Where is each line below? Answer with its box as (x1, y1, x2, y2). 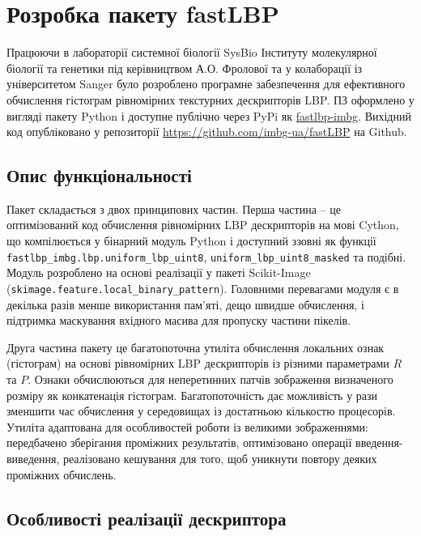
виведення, (6, 449, 60, 466)
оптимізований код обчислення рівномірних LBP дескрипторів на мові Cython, (6, 216, 399, 233)
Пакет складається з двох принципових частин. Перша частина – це (6, 200, 341, 217)
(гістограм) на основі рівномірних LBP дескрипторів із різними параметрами (6, 355, 389, 372)
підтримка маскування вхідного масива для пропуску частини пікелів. (6, 312, 351, 329)
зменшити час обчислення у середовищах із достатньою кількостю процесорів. (6, 402, 396, 419)
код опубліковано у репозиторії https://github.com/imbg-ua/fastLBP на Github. (6, 123, 407, 140)
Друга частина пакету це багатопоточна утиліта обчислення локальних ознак (6, 338, 385, 355)
